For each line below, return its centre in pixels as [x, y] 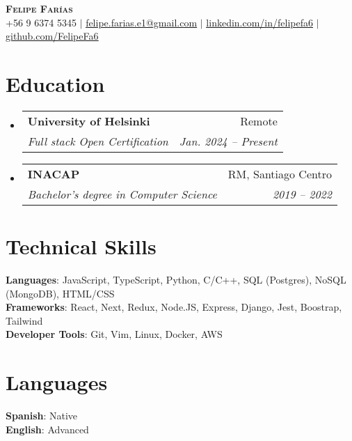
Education [55, 83]
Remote [259, 121]
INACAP [54, 173]
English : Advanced [47, 429]
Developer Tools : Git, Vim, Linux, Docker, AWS [114, 334]
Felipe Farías [39, 8]
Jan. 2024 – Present [228, 141]
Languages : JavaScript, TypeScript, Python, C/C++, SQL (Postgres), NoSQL [176, 280]
